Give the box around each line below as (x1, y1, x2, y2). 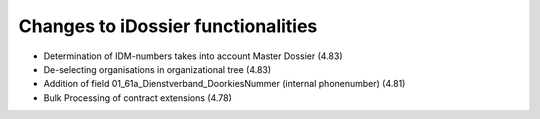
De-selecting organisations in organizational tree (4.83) (43, 63, 272, 75)
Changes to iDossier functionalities (18, 15, 318, 37)
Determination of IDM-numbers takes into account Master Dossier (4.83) (43, 50, 344, 62)
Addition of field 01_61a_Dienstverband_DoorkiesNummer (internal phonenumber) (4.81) (43, 78, 406, 90)
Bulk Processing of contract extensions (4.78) (43, 91, 232, 104)
